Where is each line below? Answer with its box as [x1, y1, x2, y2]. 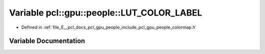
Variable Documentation [9, 37, 85, 45]
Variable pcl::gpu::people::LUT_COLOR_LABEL [9, 7, 202, 18]
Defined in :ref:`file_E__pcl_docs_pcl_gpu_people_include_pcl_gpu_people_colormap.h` [21, 24, 197, 30]
